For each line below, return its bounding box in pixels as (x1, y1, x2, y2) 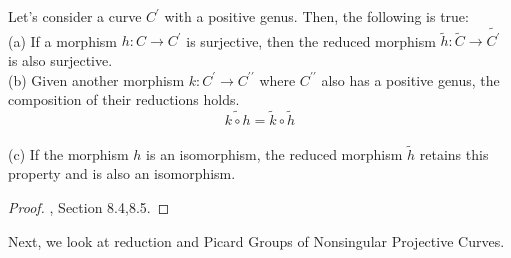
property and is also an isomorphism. (8, 163, 236, 184)
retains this (419, 143, 489, 164)
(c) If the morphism (8, 143, 129, 164)
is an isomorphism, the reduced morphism (146, 143, 403, 164)
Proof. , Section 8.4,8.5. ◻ (8, 196, 170, 217)
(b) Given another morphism (8, 69, 185, 90)
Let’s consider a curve (8, 6, 142, 26)
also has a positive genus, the (321, 69, 500, 90)
